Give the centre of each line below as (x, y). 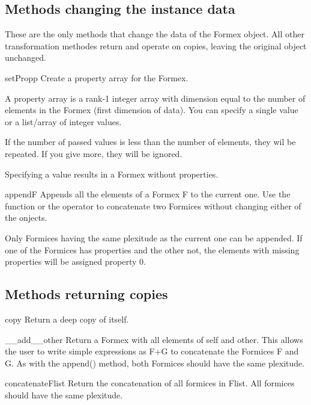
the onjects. (26, 218)
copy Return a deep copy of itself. (67, 319)
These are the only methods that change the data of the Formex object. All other (155, 34)
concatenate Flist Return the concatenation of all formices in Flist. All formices (150, 383)
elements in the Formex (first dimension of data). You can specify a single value (152, 110)
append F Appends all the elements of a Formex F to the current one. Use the (148, 194)
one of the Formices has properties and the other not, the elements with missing (152, 249)
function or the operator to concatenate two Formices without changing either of (153, 206)
